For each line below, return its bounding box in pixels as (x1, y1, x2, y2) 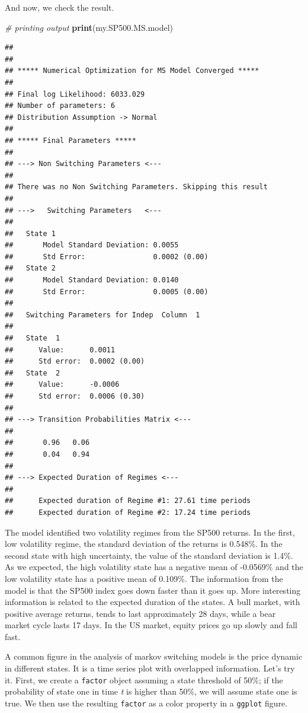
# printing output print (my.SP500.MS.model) (5, 21, 174, 33)
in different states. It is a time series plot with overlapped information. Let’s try (5, 662, 295, 674)
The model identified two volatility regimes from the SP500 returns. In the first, (5, 526, 295, 538)
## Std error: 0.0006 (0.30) (5, 392, 145, 400)
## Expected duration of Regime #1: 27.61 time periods (5, 496, 251, 505)
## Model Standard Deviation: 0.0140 (5, 276, 179, 285)
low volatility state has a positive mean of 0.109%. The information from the (5, 572, 283, 584)
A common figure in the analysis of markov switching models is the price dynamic (5, 650, 303, 663)
